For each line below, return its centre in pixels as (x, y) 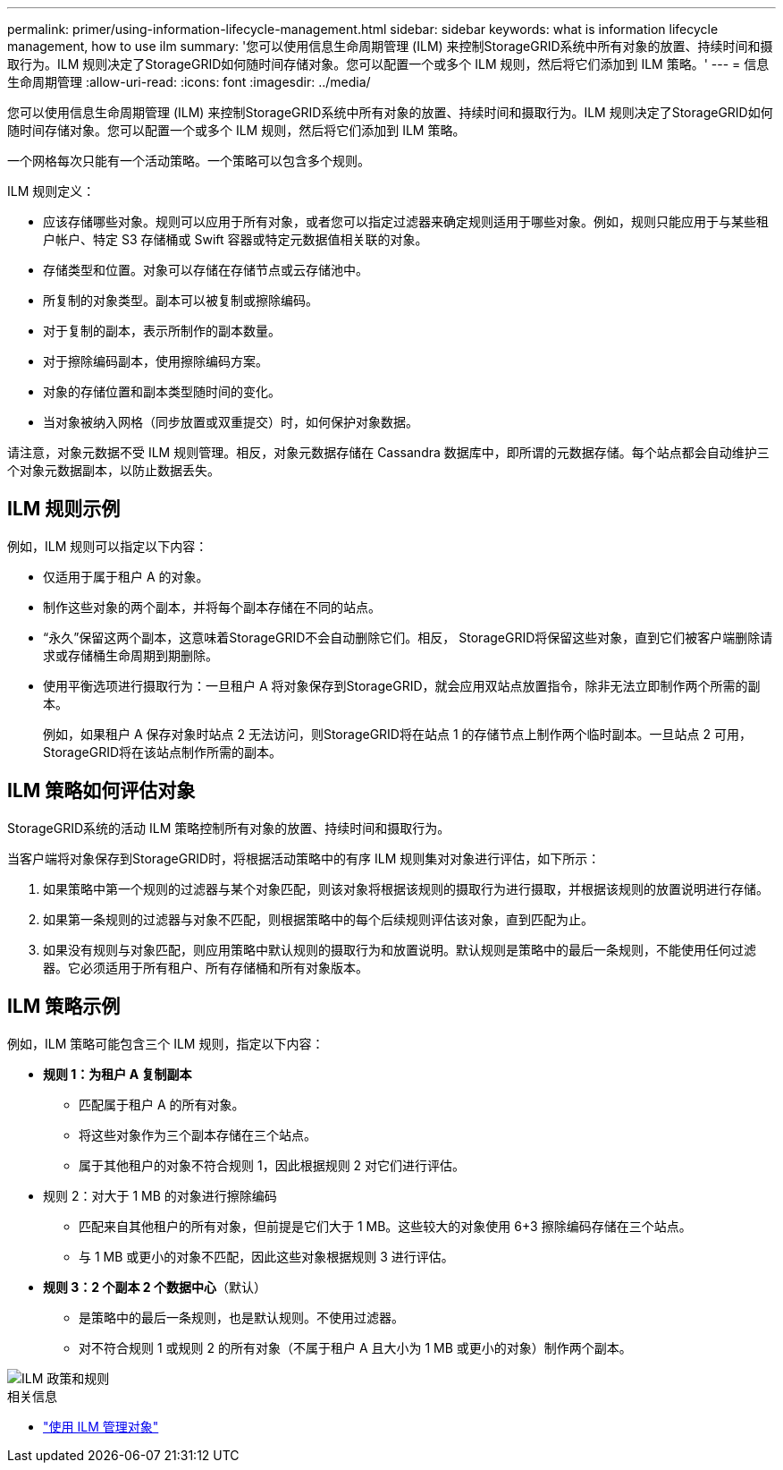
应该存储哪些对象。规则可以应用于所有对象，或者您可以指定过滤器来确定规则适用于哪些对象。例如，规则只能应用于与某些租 (406, 221)
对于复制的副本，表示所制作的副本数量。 (162, 331)
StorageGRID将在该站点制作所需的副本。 (163, 752)
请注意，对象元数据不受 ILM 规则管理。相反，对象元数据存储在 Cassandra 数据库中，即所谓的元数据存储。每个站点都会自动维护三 (388, 452)
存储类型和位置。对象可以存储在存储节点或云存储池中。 (206, 270)
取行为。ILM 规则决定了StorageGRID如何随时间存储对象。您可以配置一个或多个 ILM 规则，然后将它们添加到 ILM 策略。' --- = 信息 (388, 64)
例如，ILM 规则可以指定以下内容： (108, 546)
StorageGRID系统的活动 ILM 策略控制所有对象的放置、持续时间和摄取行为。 (229, 828)
